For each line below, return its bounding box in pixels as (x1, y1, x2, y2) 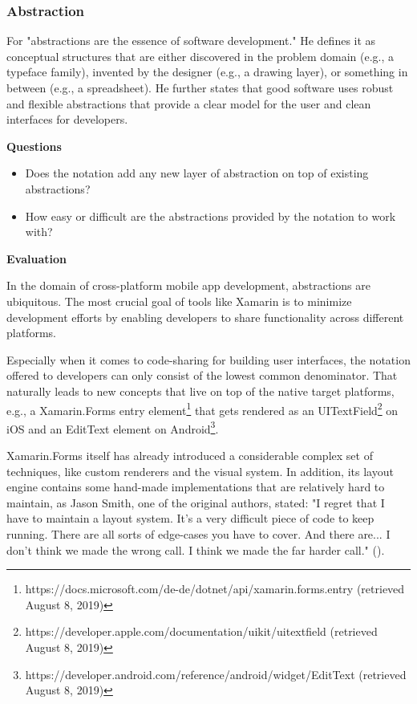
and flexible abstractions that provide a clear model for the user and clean (6, 95, 371, 112)
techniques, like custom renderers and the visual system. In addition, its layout (6, 462, 394, 479)
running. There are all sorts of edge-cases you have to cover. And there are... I (6, 525, 391, 542)
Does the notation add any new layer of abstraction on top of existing (25, 165, 369, 181)
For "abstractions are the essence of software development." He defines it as (6, 32, 376, 49)
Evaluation (6, 250, 67, 267)
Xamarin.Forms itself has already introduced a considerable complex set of (6, 447, 373, 463)
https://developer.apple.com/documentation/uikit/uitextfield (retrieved (25, 623, 378, 640)
